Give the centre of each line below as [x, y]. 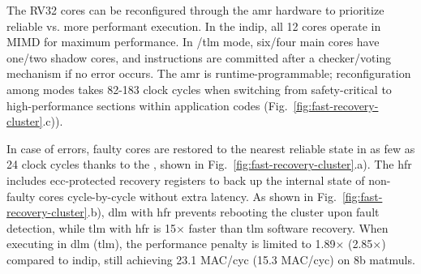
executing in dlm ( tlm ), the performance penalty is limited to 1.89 [171, 244]
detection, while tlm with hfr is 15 [91, 227]
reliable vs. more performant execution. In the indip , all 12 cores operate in [194, 26]
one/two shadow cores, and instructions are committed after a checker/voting [199, 57]
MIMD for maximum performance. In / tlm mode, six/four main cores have [193, 42]
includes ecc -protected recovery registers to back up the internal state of [186, 180]
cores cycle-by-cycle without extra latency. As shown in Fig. [188, 196]
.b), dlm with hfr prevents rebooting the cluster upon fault [233, 212]
